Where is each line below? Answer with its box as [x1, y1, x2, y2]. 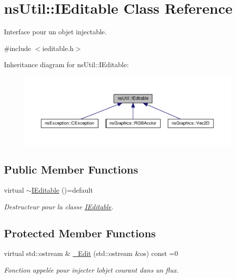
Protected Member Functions [4, 225, 156, 240]
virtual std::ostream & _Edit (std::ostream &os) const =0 [4, 248, 178, 258]
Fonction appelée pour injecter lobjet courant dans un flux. [4, 265, 179, 275]
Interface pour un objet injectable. [4, 26, 107, 37]
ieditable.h [42, 43, 74, 53]
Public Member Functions [4, 162, 138, 177]
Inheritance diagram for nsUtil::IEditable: [4, 59, 129, 70]
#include [4, 43, 31, 53]
